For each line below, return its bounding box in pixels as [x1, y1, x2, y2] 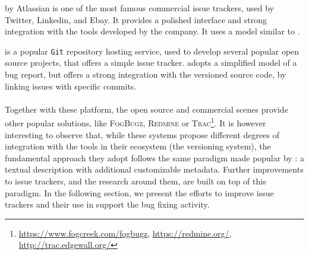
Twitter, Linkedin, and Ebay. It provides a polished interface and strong [5, 13, 267, 26]
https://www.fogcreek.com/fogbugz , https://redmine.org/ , [18, 227, 232, 239]
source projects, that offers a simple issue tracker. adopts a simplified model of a [5, 56, 297, 69]
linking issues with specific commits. [5, 79, 137, 92]
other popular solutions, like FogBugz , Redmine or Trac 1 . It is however [5, 115, 266, 129]
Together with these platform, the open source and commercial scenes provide [5, 103, 288, 115]
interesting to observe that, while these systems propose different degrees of [5, 128, 279, 141]
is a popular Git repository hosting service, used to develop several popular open [5, 44, 299, 57]
